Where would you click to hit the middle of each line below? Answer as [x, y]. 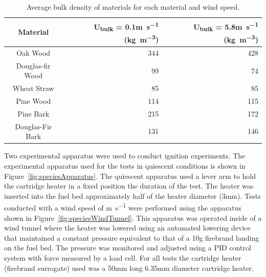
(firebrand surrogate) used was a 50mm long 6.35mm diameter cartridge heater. [129, 268]
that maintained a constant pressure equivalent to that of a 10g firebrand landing [132, 237]
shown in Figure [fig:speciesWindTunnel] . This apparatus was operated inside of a [133, 217]
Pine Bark [34, 113]
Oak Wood [34, 52]
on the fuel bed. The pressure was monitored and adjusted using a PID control [128, 248]
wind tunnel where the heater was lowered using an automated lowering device [127, 228]
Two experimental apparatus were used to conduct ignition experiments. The [125, 156]
